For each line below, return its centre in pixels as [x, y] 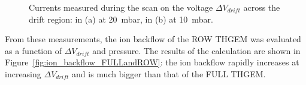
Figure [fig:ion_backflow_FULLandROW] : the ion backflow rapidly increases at [152, 62]
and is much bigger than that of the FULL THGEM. [169, 73]
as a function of [33, 50]
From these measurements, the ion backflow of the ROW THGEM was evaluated [153, 39]
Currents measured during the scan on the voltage [121, 7]
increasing [23, 73]
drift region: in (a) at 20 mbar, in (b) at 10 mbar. [121, 19]
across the [262, 7]
